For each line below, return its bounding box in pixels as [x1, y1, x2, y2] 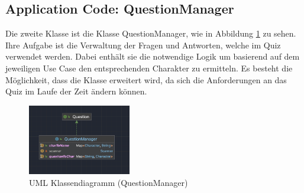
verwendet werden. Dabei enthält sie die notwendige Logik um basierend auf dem [5, 50, 300, 63]
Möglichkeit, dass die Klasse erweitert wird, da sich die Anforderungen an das [5, 73, 287, 86]
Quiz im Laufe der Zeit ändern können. [5, 85, 147, 97]
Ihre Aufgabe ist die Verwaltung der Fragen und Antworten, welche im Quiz [5, 38, 281, 51]
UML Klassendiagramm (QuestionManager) [29, 176, 188, 188]
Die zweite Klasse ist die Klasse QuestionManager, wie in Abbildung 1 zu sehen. [5, 27, 296, 40]
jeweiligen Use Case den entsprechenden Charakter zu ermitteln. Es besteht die [5, 61, 293, 74]
